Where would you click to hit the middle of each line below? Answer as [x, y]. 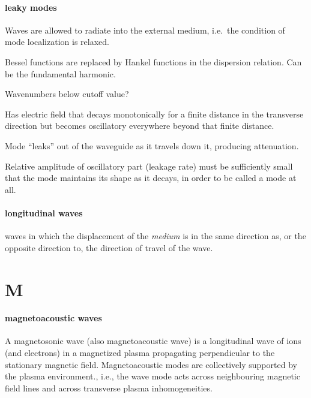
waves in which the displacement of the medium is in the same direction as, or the [155, 236]
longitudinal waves [44, 212]
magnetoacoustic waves [53, 318]
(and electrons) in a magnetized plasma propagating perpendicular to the [140, 353]
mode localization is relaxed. [57, 42]
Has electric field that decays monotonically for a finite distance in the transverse [154, 114]
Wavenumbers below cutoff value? [67, 94]
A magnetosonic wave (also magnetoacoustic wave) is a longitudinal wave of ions [153, 341]
